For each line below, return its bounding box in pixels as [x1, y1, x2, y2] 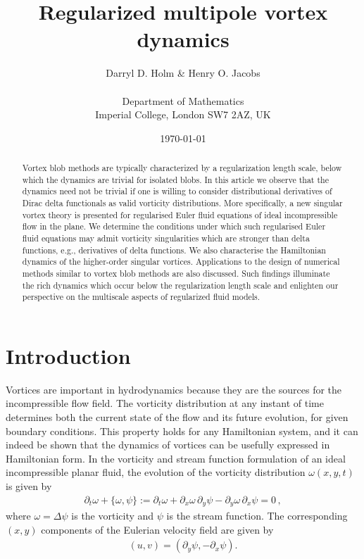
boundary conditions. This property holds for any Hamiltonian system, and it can [6, 423, 358, 438]
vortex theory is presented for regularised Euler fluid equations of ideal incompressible [22, 208, 338, 220]
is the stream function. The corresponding [166, 508, 348, 523]
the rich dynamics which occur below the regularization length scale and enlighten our [22, 279, 339, 291]
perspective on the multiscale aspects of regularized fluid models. [22, 291, 261, 303]
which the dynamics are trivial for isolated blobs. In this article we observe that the [22, 173, 329, 185]
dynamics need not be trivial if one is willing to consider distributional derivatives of [22, 185, 332, 197]
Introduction [6, 341, 131, 370]
